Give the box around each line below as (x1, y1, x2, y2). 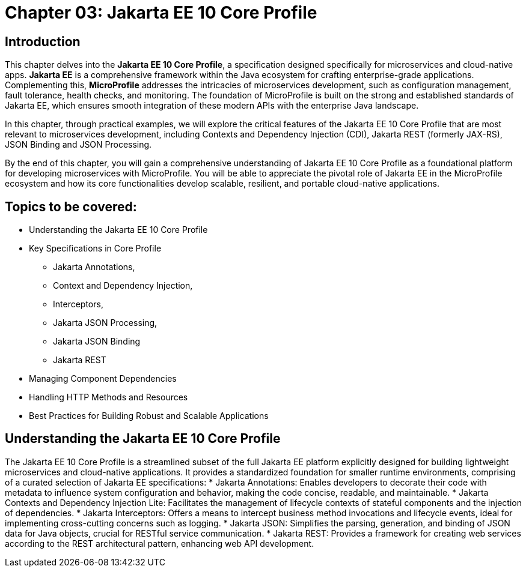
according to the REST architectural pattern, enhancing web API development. (5, 538, 314, 549)
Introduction (5, 34, 81, 49)
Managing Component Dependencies (29, 373, 177, 384)
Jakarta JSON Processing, (53, 318, 157, 328)
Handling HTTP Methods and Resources (29, 392, 188, 403)
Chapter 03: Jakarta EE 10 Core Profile (5, 2, 317, 23)
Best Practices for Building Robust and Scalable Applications (29, 411, 269, 421)
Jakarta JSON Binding (53, 336, 141, 347)
